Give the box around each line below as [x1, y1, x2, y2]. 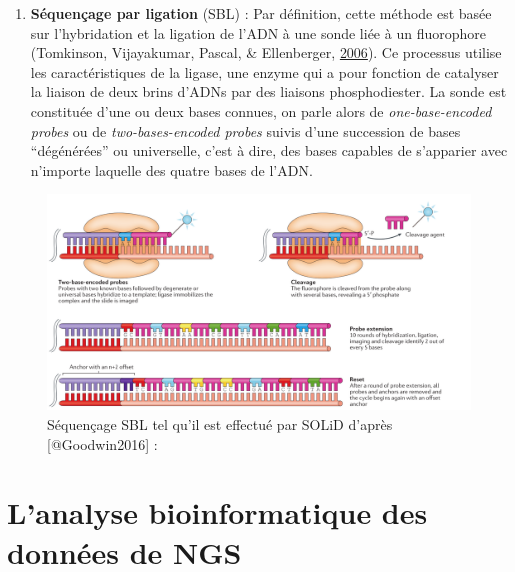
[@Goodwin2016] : [47, 433, 158, 454]
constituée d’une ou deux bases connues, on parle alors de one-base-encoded [30, 100, 492, 121]
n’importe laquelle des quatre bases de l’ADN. [30, 159, 313, 180]
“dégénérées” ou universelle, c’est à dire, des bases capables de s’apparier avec [30, 140, 508, 161]
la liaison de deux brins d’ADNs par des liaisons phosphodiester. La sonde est [30, 81, 507, 102]
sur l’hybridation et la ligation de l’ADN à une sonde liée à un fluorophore [30, 22, 486, 43]
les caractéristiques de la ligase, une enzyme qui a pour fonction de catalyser [30, 61, 499, 82]
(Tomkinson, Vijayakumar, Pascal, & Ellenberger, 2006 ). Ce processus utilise [30, 42, 502, 63]
